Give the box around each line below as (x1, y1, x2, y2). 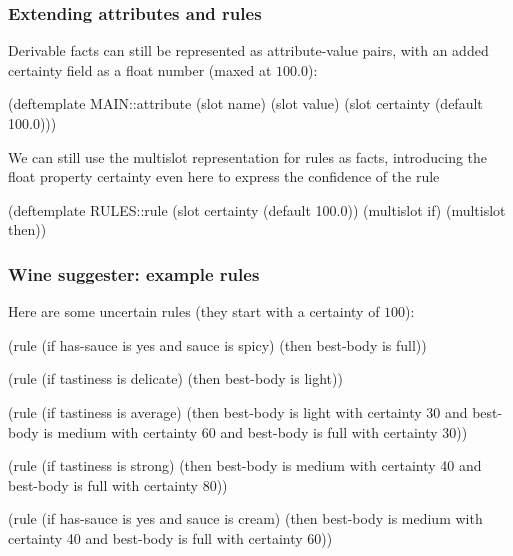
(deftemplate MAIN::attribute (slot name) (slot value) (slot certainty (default (8, 93, 483, 114)
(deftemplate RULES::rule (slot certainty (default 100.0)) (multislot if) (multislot (8, 199, 506, 220)
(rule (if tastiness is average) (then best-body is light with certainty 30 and (8, 401, 468, 422)
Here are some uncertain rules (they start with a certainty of (8, 301, 380, 322)
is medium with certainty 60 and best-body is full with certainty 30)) (43, 421, 468, 442)
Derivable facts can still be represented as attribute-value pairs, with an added (8, 40, 489, 61)
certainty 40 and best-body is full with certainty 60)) (8, 527, 333, 548)
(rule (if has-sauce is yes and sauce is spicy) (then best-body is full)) (8, 334, 427, 355)
